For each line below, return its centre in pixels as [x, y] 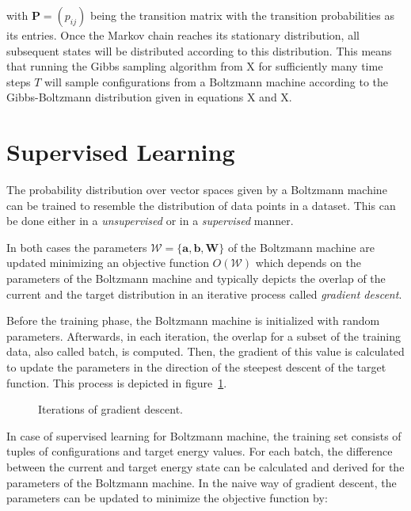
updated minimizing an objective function [108, 263]
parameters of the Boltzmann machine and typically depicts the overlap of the [196, 278]
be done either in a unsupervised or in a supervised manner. [150, 221]
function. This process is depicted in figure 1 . [117, 382]
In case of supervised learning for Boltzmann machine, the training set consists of [204, 435]
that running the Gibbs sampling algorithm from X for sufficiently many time [195, 66]
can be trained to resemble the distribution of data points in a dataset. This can [201, 205]
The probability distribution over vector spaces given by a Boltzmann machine [197, 190]
